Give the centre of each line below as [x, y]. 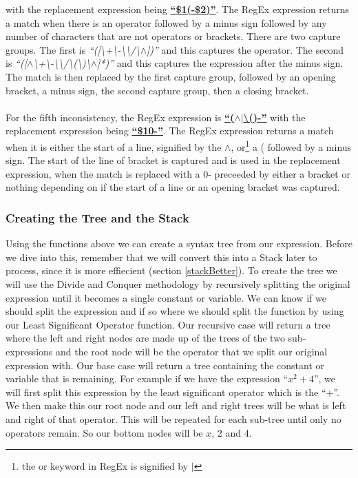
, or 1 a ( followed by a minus [291, 145]
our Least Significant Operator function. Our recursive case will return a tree [168, 324]
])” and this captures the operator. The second [245, 49]
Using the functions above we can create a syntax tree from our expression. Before [179, 243]
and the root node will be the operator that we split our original [191, 351]
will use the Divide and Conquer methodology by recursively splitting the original [178, 283]
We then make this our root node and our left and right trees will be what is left [176, 405]
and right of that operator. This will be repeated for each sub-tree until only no [173, 418]
